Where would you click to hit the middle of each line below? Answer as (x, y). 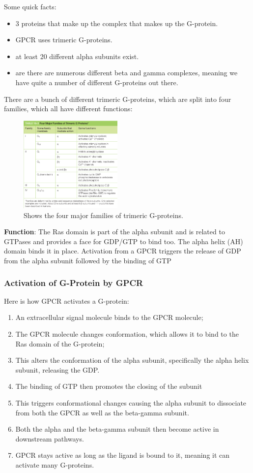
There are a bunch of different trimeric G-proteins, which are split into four (118, 99)
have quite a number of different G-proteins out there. (97, 82)
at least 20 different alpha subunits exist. (77, 56)
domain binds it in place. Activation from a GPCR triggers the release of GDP (123, 251)
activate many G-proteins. (55, 465)
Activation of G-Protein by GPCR (74, 282)
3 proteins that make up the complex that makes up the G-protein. (117, 23)
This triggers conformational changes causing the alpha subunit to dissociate (131, 403)
